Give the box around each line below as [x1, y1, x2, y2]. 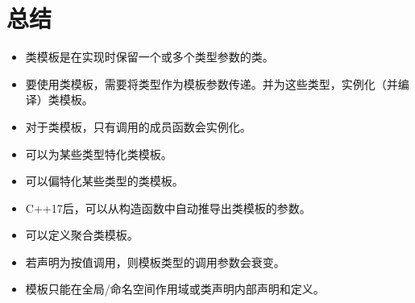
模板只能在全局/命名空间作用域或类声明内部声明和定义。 [25, 280, 325, 297]
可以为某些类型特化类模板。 [25, 145, 172, 162]
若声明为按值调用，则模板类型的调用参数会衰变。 [25, 253, 285, 270]
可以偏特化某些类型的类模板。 [25, 172, 184, 189]
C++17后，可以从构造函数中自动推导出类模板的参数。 [25, 199, 311, 216]
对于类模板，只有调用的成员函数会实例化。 [25, 118, 251, 135]
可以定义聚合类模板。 [25, 226, 139, 243]
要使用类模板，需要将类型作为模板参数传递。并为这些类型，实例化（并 [25, 75, 398, 92]
